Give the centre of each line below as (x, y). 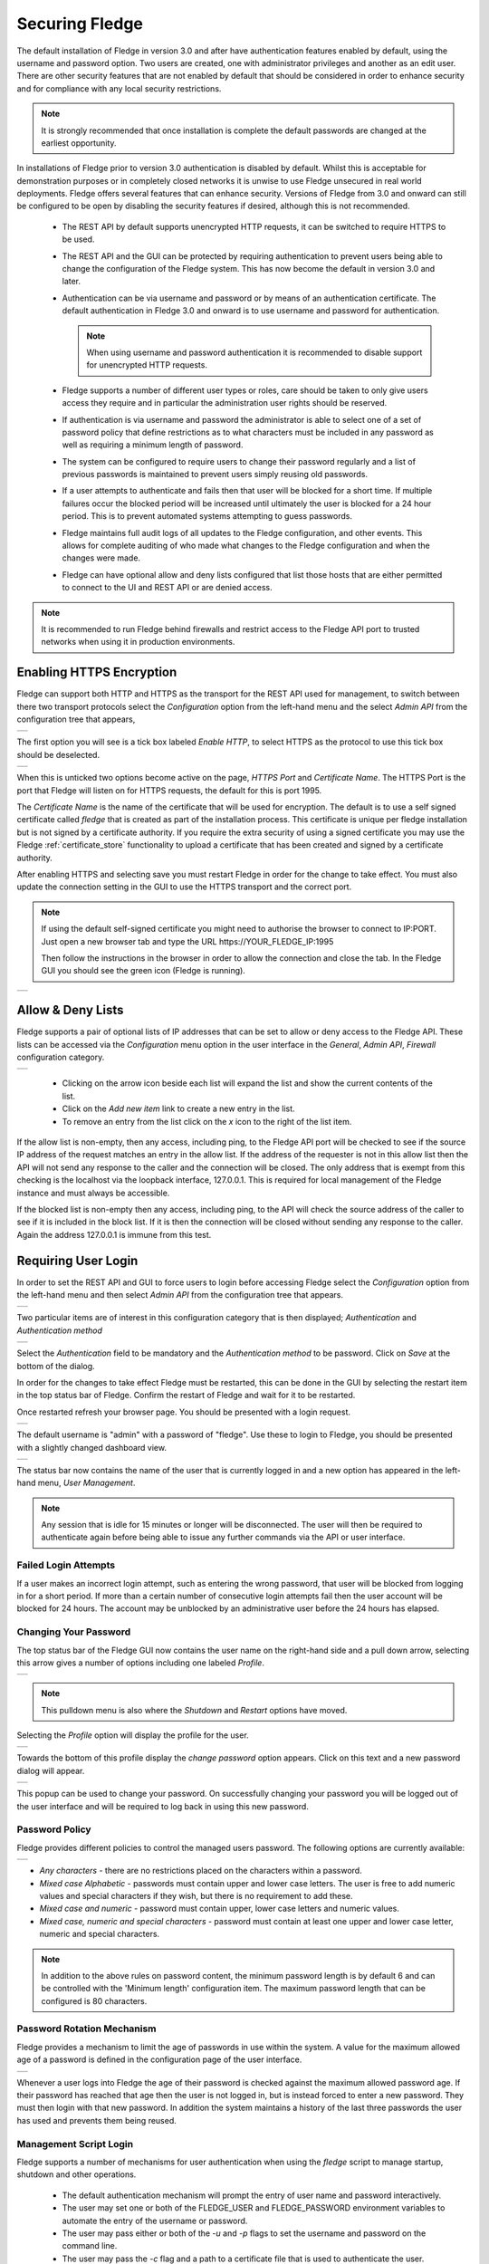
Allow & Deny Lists (70, 1010)
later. (72, 282)
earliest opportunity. (79, 143)
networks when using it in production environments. (138, 642)
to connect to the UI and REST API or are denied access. (167, 588)
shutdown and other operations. (77, 2174)
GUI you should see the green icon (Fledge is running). (144, 971)
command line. (90, 2246)
